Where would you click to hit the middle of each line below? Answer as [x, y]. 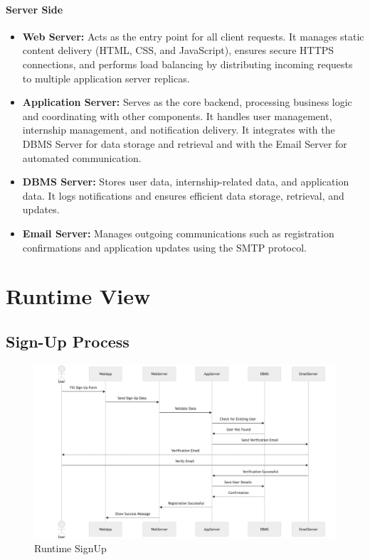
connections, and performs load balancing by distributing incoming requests [187, 64]
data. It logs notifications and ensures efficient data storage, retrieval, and [183, 195]
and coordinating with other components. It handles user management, [177, 115]
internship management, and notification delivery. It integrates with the [179, 130]
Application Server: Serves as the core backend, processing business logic [187, 102]
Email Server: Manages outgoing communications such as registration [178, 233]
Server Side [35, 9]
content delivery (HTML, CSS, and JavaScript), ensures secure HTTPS [178, 50]
